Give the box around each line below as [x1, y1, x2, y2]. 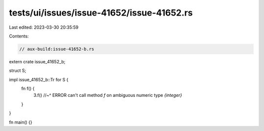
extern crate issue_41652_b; [9, 58, 66, 64]
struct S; [9, 68, 26, 74]
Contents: [9, 33, 29, 39]
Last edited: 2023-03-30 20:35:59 [9, 24, 79, 30]
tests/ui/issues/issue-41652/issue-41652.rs [9, 7, 193, 18]
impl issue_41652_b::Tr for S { [9, 76, 68, 82]
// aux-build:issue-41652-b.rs [19, 46, 95, 52]
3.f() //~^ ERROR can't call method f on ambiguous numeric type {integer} [33, 93, 182, 98]
